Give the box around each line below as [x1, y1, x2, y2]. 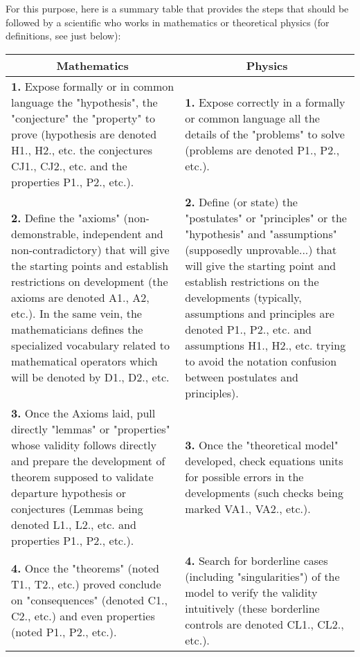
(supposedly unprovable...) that [185, 241, 337, 258]
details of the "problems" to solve [185, 125, 345, 142]
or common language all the [185, 109, 320, 126]
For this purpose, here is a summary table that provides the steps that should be [6, 1, 349, 15]
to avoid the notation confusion [185, 352, 337, 369]
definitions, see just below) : [6, 28, 121, 43]
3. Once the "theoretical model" [185, 436, 339, 453]
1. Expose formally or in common [11, 78, 174, 94]
